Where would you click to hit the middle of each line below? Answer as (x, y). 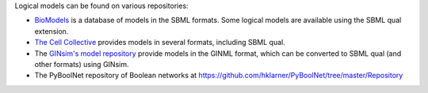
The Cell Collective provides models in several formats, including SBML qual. (160, 43)
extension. (52, 31)
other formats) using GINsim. (82, 64)
